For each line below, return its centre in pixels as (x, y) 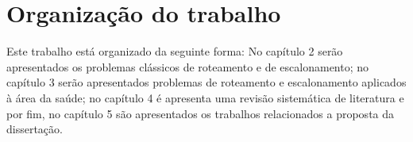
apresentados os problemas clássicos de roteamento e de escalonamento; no (188, 66)
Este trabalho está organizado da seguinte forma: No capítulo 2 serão (175, 51)
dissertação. (35, 129)
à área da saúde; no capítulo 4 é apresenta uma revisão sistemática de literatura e (205, 97)
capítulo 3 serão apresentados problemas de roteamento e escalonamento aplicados (206, 82)
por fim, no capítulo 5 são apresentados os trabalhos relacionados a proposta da (201, 113)
